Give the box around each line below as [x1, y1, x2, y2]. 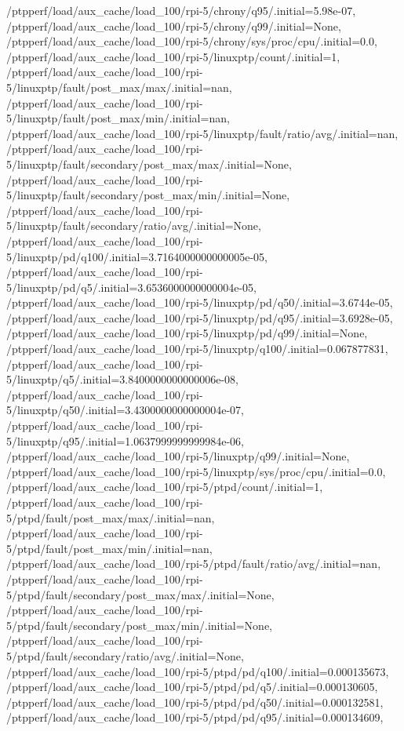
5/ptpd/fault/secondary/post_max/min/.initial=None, [6, 616, 272, 633]
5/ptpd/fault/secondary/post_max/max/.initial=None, [6, 586, 275, 602]
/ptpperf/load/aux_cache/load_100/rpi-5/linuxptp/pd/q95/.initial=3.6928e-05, [6, 309, 393, 325]
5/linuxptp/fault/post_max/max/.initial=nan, [6, 78, 232, 95]
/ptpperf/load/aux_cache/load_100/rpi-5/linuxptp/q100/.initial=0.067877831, [6, 340, 388, 357]
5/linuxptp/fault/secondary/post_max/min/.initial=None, [6, 187, 290, 203]
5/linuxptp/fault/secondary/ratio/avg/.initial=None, [6, 217, 261, 234]
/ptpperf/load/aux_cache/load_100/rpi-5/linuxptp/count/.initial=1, [6, 48, 340, 64]
